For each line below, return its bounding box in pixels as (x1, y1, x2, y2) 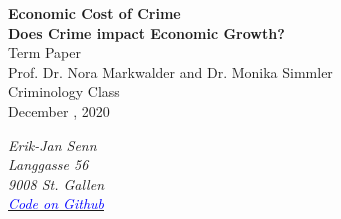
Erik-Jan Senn (8, 134, 97, 155)
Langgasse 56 (8, 154, 89, 175)
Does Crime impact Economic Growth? (8, 22, 285, 43)
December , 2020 (8, 100, 110, 121)
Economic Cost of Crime (8, 3, 181, 23)
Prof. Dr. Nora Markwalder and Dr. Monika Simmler (8, 61, 333, 82)
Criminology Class (8, 81, 120, 102)
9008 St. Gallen (8, 173, 104, 194)
